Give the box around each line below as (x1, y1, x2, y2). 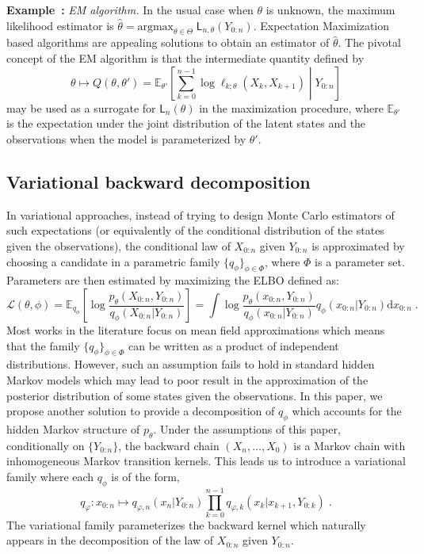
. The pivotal (338, 34, 401, 51)
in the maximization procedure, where (199, 99, 384, 116)
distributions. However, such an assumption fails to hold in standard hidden (6, 356, 375, 373)
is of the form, (111, 468, 180, 484)
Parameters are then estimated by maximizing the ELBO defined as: (6, 272, 339, 288)
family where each (6, 468, 94, 484)
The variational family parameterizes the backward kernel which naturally (6, 516, 366, 533)
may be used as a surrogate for (6, 99, 156, 116)
